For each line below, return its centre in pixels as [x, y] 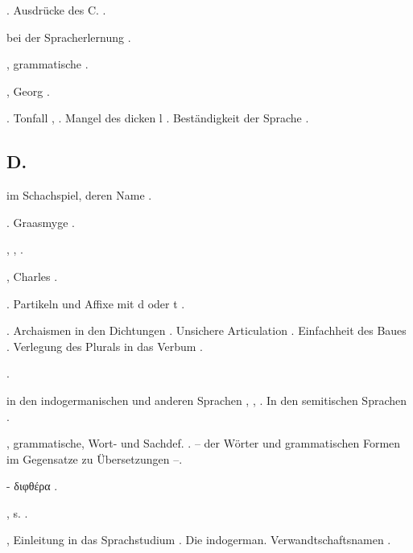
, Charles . [32, 276]
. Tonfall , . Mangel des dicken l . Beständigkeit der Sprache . [158, 118]
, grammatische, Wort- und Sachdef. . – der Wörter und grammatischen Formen [204, 443]
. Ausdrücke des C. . [56, 10]
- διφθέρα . [32, 486]
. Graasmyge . [41, 222]
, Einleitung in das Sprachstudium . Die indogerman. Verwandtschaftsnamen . [199, 540]
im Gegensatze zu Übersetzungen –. [95, 458]
